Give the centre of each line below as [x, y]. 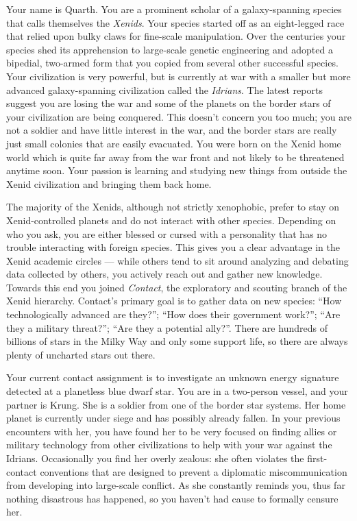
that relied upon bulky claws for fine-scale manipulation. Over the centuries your [176, 36]
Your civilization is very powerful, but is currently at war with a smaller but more [178, 76]
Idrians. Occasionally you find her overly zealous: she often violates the [155, 458]
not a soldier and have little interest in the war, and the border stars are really [172, 130]
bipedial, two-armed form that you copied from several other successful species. [172, 63]
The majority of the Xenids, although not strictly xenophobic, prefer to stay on [173, 207]
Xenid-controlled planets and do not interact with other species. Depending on [171, 220]
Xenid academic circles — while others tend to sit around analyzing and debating [177, 260]
